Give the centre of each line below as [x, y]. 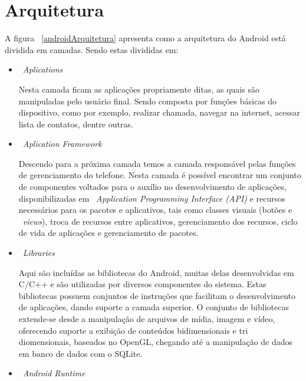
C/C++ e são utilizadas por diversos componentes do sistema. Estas [142, 284]
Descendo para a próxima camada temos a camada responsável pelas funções [157, 163]
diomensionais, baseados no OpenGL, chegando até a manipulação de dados [156, 342]
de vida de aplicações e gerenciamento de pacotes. [108, 233]
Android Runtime [54, 373]
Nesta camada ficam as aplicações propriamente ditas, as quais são [139, 89]
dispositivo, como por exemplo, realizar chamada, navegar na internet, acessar [159, 112]
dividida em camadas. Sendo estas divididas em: [92, 49]
